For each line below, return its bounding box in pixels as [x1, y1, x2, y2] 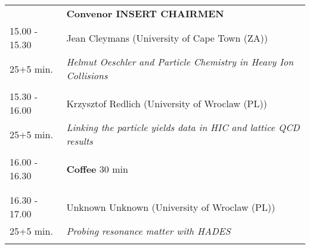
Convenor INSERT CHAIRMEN [66, 7, 224, 20]
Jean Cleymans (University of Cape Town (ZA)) [66, 30, 268, 45]
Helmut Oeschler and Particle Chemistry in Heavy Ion [66, 55, 294, 69]
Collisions [66, 69, 108, 82]
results [66, 134, 93, 148]
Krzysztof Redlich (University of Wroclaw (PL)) [66, 96, 267, 110]
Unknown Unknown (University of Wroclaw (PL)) [66, 200, 275, 214]
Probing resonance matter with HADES [66, 224, 231, 238]
